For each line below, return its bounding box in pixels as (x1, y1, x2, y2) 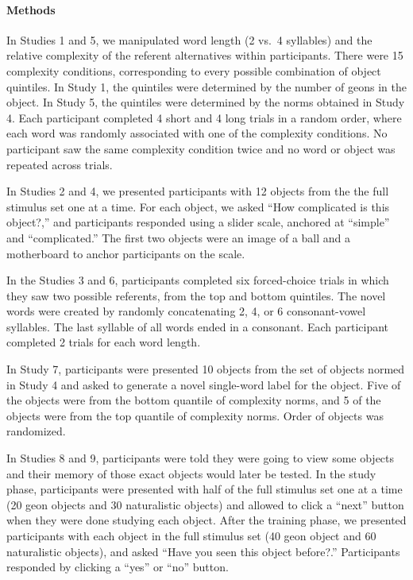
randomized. (6, 423, 66, 439)
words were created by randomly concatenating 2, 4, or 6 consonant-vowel (6, 303, 366, 319)
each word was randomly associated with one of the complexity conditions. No (6, 125, 388, 141)
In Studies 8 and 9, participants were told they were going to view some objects (6, 450, 395, 466)
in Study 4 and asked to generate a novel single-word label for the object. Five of (6, 376, 401, 392)
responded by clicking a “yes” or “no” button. (6, 559, 229, 575)
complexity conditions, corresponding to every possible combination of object (6, 62, 381, 79)
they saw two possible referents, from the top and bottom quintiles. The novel (6, 287, 386, 304)
